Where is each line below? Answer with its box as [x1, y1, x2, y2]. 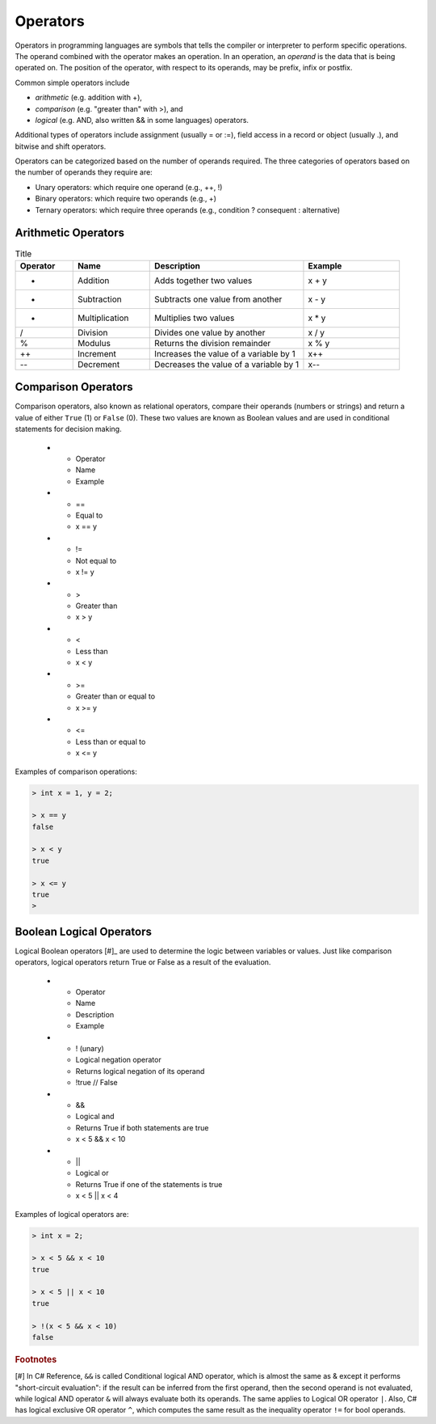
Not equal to [75, 556, 117, 565]
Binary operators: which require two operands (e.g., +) [35, 194, 217, 204]
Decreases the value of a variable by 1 [154, 358, 300, 370]
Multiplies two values [154, 312, 235, 323]
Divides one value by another [154, 327, 266, 338]
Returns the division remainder [154, 337, 271, 349]
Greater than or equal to [75, 691, 156, 701]
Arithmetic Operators [15, 226, 125, 240]
